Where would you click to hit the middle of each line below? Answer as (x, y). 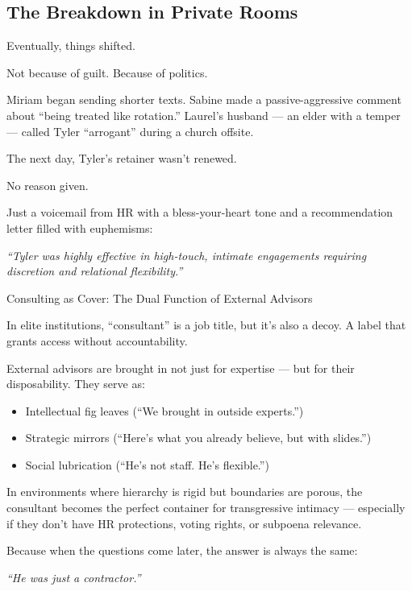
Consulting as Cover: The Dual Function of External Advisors (160, 298)
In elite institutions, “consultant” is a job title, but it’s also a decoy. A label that (206, 325)
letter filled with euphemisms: (80, 227)
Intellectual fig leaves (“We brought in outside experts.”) (164, 410)
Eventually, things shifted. (71, 45)
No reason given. (48, 185)
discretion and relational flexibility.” (95, 271)
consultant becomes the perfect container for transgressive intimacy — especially (206, 508)
